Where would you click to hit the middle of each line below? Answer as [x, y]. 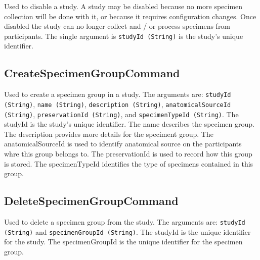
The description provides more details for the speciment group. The [109, 134]
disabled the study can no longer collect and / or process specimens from [117, 26]
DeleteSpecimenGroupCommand [91, 201]
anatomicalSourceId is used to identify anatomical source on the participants [123, 144]
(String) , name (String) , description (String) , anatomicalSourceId [118, 104]
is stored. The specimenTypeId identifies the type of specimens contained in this [129, 163]
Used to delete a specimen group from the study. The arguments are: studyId [125, 221]
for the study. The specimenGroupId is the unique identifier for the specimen [123, 242]
